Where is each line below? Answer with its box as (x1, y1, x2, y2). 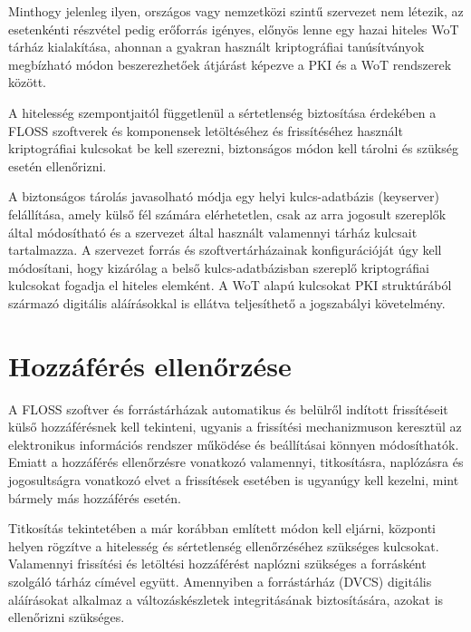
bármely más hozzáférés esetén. (8, 488, 181, 507)
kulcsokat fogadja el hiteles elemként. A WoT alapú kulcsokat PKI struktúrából (8, 276, 452, 295)
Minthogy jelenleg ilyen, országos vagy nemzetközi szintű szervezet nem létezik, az (8, 2, 464, 20)
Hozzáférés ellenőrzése (8, 346, 292, 384)
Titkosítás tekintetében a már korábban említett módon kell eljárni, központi (8, 519, 437, 538)
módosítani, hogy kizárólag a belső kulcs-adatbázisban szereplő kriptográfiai (8, 258, 429, 277)
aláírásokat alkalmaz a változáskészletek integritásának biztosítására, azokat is (8, 589, 444, 608)
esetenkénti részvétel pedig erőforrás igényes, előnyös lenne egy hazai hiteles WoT (8, 19, 459, 38)
